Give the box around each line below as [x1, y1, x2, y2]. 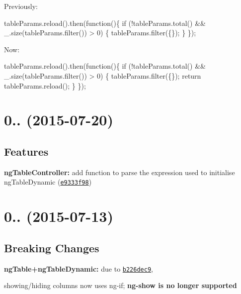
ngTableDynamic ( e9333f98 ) [4, 177, 92, 187]
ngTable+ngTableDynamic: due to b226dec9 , [4, 263, 153, 274]
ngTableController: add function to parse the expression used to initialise [4, 167, 235, 177]
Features [4, 143, 49, 159]
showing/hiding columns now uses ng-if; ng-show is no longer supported [4, 280, 237, 291]
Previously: [4, 1, 38, 11]
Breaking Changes [4, 240, 99, 255]
